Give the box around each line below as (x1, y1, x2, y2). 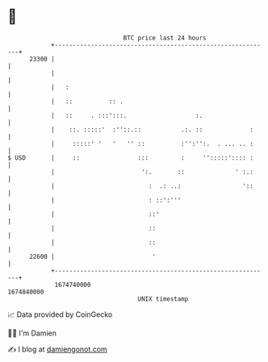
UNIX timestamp (137, 294, 189, 303)
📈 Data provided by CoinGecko (7, 310, 113, 319)
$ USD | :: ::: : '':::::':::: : (7, 153, 253, 162)
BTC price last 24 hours (123, 34, 207, 42)
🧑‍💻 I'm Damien (7, 328, 57, 338)
